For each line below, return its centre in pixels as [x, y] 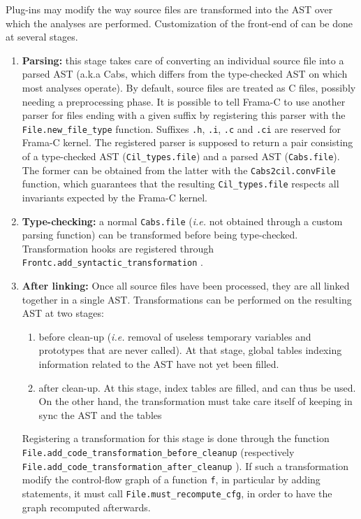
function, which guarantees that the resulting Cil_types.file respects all [180, 184]
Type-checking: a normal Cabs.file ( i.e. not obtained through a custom [182, 221]
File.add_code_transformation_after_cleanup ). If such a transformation [185, 465]
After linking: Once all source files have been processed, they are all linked [186, 286]
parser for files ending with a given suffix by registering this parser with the [184, 115]
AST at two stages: [63, 313]
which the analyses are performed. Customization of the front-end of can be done [179, 23]
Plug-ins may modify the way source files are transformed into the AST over [169, 9]
